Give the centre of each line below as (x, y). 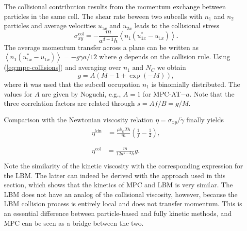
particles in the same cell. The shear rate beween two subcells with (103, 16)
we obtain (172, 67)
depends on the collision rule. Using (177, 57)
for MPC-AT (162, 93)
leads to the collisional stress (177, 25)
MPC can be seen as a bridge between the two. (74, 223)
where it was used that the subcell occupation (72, 84)
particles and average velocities (50, 25)
